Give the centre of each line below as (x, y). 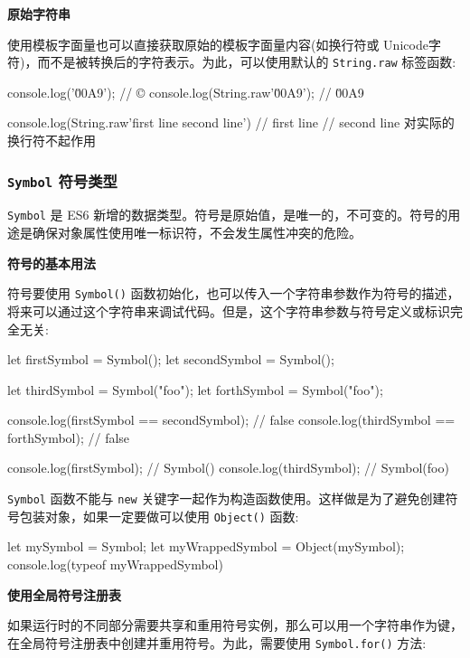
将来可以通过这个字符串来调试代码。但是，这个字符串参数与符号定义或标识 (229, 310)
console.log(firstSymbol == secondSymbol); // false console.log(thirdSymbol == (231, 420)
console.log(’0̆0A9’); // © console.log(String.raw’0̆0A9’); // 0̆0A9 (186, 92)
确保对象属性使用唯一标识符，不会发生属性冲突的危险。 (197, 233)
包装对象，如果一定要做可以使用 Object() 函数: (159, 516)
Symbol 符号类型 (62, 180)
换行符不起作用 (52, 141)
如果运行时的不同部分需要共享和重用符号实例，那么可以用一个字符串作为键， (235, 625)
